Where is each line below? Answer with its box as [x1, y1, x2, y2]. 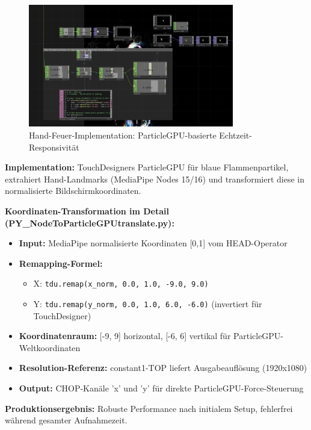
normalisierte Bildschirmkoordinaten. [5, 184, 141, 197]
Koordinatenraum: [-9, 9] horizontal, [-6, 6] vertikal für [19, 329, 231, 342]
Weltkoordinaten [19, 341, 81, 354]
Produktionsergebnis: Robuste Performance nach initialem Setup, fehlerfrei [5, 402, 293, 414]
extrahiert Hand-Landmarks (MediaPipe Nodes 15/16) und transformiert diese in [5, 172, 304, 185]
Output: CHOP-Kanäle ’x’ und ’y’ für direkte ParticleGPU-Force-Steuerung [19, 382, 304, 394]
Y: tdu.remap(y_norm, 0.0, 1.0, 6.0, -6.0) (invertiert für [33, 297, 262, 310]
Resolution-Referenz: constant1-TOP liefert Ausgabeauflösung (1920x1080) [19, 361, 307, 374]
